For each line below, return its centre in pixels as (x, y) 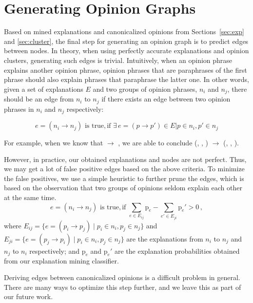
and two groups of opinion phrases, (145, 89)
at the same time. (30, 197)
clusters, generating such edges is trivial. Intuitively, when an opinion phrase (118, 60)
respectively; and (55, 251)
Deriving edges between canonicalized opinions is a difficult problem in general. (122, 277)
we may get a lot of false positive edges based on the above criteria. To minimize (124, 169)
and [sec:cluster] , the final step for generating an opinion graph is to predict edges (126, 41)
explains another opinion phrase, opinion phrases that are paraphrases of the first (126, 70)
